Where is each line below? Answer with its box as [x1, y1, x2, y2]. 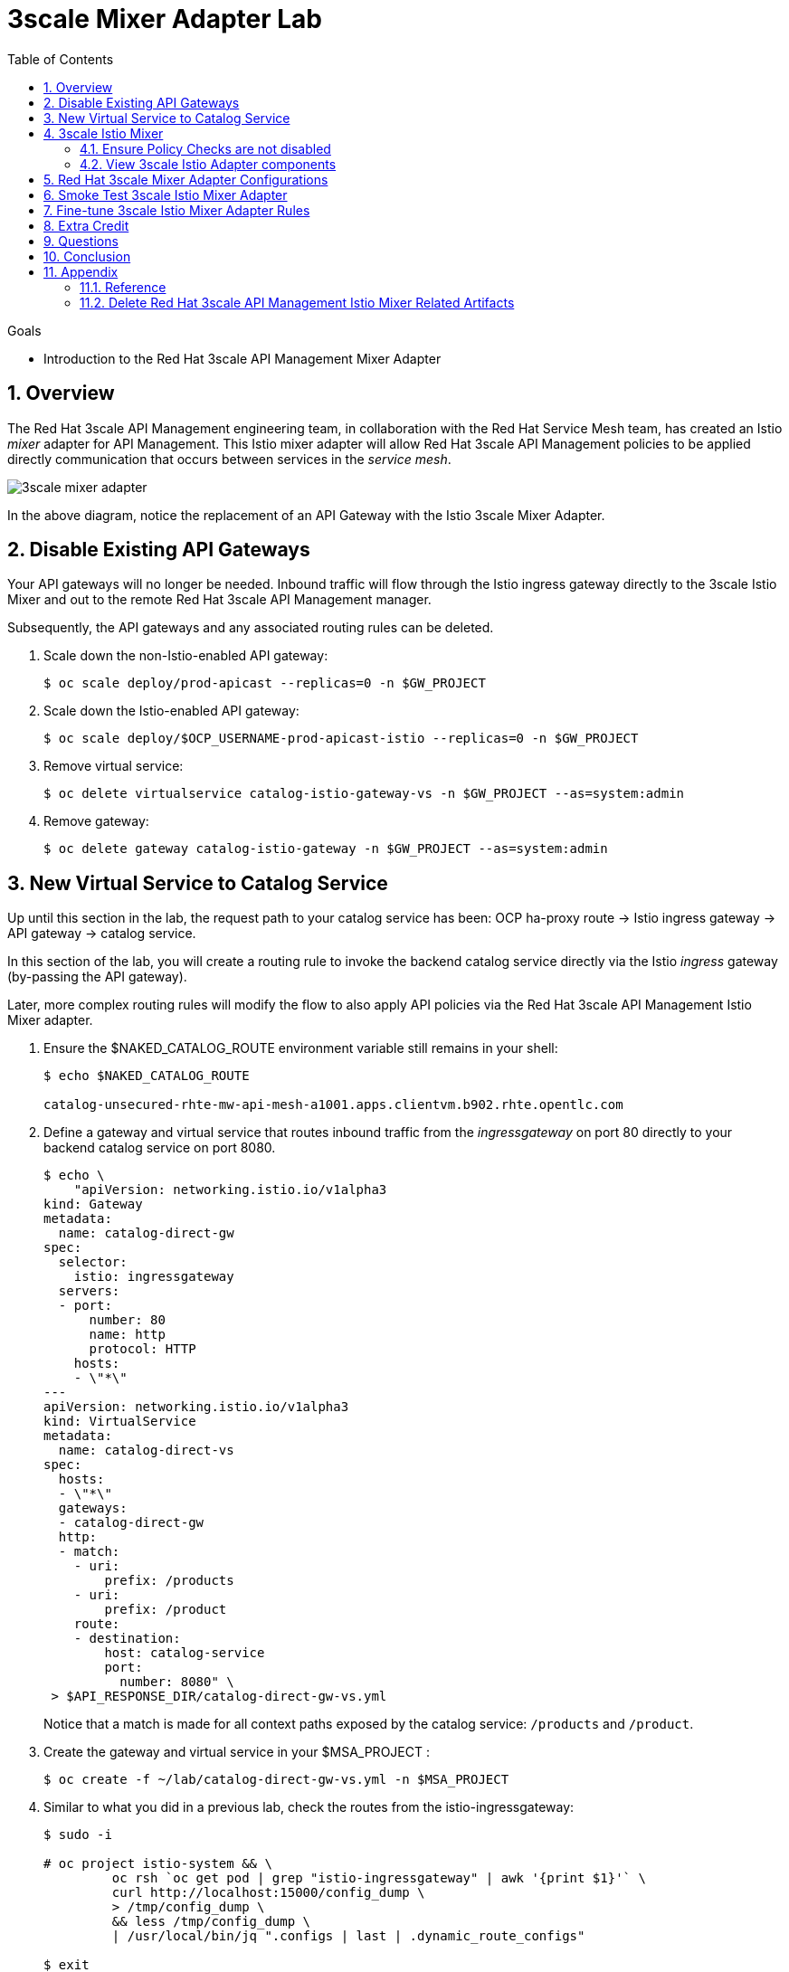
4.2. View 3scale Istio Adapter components [80, 156, 337, 172]
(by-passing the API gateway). [7, 969, 187, 985]
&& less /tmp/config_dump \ [111, 1914, 311, 1929]
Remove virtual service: [43, 758, 184, 774]
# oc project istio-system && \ [43, 1856, 272, 1872]
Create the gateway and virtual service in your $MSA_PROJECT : [43, 1744, 430, 1760]
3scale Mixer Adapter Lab [7, 4, 322, 34]
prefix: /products [104, 1573, 234, 1588]
